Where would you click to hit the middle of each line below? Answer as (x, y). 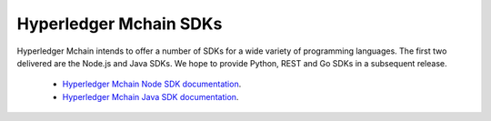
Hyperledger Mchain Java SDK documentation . (150, 96)
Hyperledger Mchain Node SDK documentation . (152, 84)
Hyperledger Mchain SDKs (120, 24)
